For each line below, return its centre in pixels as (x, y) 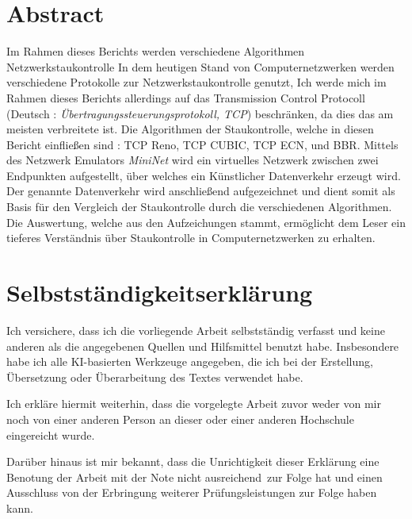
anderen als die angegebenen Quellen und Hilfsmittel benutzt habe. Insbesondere (203, 346)
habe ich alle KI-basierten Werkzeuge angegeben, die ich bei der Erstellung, (190, 361)
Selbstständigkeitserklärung (160, 292)
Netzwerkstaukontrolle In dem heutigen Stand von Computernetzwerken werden (200, 66)
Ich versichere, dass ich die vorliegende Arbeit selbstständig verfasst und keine (196, 330)
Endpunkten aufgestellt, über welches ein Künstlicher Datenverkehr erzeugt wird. (204, 175)
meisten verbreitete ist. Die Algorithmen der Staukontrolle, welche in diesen (190, 129)
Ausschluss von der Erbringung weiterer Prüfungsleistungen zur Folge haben (192, 492)
